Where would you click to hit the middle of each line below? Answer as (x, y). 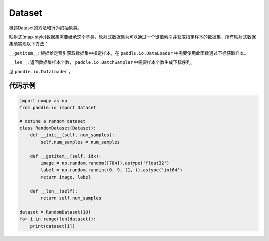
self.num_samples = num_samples (80, 142)
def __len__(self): (54, 191)
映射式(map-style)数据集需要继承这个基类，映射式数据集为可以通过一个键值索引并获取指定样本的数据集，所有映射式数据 (133, 37)
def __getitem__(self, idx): (66, 156)
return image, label (66, 177)
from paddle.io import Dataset (58, 107)
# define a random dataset (53, 121)
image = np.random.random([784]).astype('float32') (105, 163)
